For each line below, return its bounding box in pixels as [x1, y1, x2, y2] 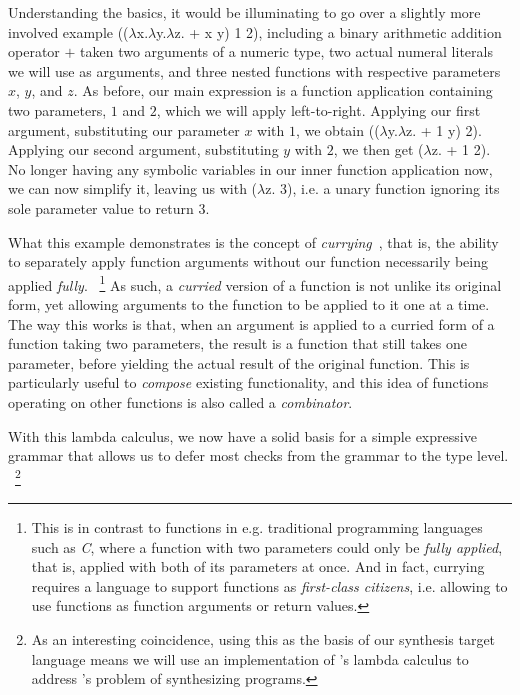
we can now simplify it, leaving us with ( [8, 178, 258, 199]
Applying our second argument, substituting [8, 139, 279, 160]
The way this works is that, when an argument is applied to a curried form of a [8, 313, 495, 334]
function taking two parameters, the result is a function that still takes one [8, 333, 468, 354]
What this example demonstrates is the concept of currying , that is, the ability [8, 231, 499, 252]
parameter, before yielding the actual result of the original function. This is [8, 352, 470, 373]
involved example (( [8, 21, 129, 42]
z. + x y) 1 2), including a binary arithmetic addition [174, 21, 502, 42]
